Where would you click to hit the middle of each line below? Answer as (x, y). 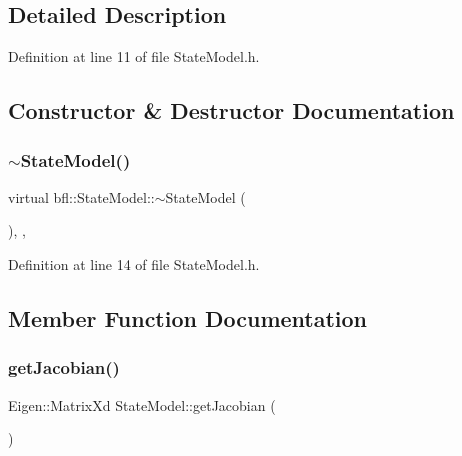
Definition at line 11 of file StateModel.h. (134, 56)
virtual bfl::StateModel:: (81, 196)
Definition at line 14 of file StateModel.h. (134, 263)
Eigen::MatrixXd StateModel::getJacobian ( (142, 404)
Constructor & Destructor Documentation (231, 110)
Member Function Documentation (188, 317)
